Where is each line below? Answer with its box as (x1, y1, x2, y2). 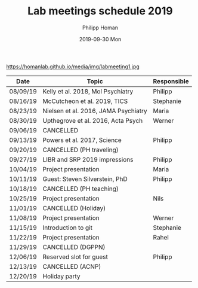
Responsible (153, 77, 189, 85)
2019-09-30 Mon (79, 35, 122, 43)
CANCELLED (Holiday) (42, 204, 106, 212)
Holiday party (42, 272, 81, 280)
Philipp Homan (82, 24, 118, 31)
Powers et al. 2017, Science (42, 136, 122, 144)
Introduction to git (42, 223, 92, 232)
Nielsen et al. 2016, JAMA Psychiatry (42, 107, 147, 115)
